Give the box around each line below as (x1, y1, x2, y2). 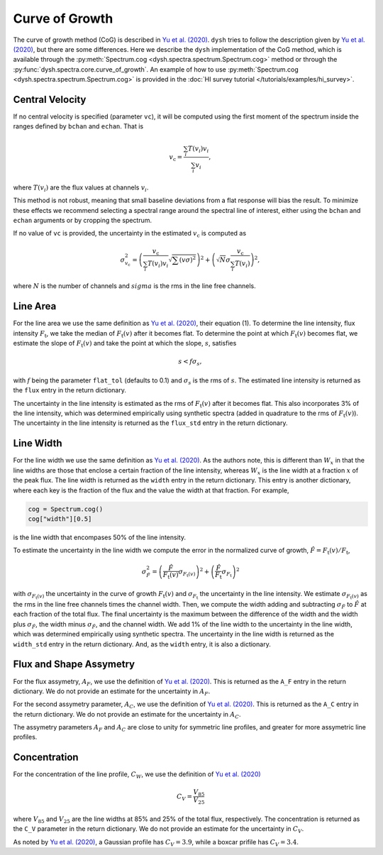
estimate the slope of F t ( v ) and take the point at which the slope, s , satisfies (13, 339, 237, 349)
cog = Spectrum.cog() (28, 504, 104, 513)
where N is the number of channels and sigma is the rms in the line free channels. (13, 282, 256, 290)
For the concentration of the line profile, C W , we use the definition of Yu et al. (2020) (13, 770, 262, 780)
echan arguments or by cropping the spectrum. (13, 216, 152, 225)
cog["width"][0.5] (28, 514, 92, 523)
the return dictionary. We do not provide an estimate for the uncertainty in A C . (13, 710, 241, 720)
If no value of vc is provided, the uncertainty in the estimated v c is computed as (13, 229, 247, 239)
